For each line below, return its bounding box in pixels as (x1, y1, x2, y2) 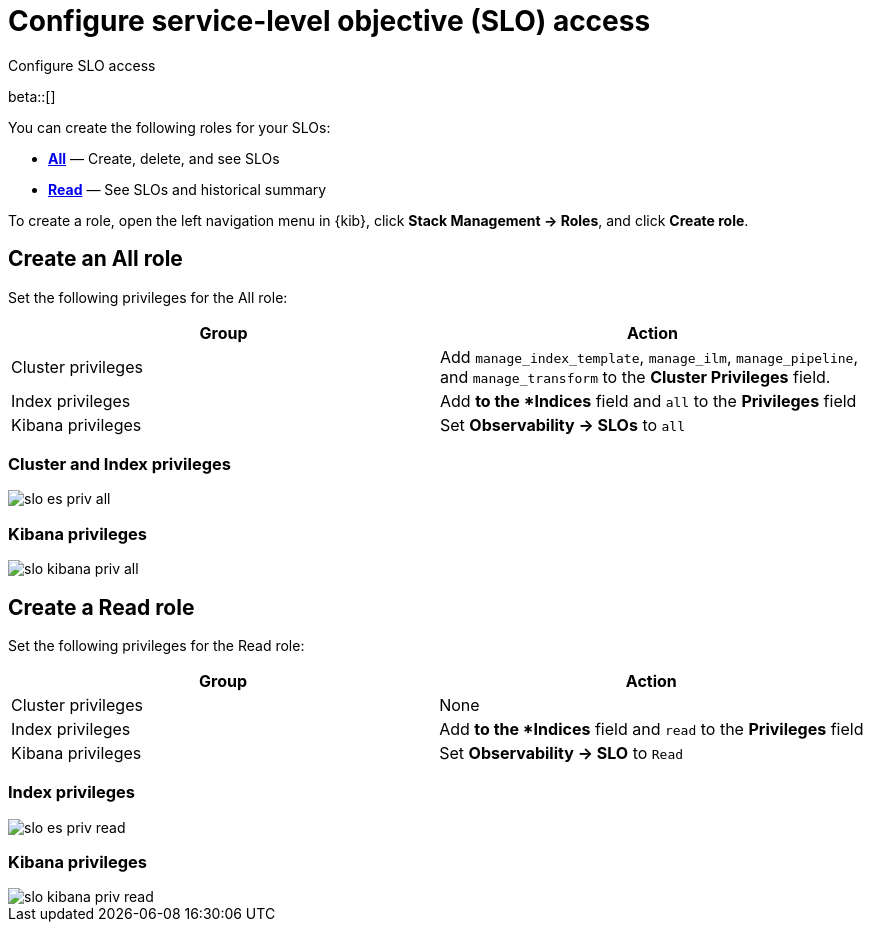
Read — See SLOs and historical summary (48, 180, 327, 198)
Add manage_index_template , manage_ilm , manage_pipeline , (440, 346, 859, 367)
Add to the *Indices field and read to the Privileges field (439, 718, 864, 739)
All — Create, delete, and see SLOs (48, 149, 280, 167)
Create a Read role (8, 594, 195, 620)
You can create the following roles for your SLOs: (8, 118, 331, 136)
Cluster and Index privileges (8, 453, 231, 474)
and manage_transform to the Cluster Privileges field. (440, 366, 831, 387)
